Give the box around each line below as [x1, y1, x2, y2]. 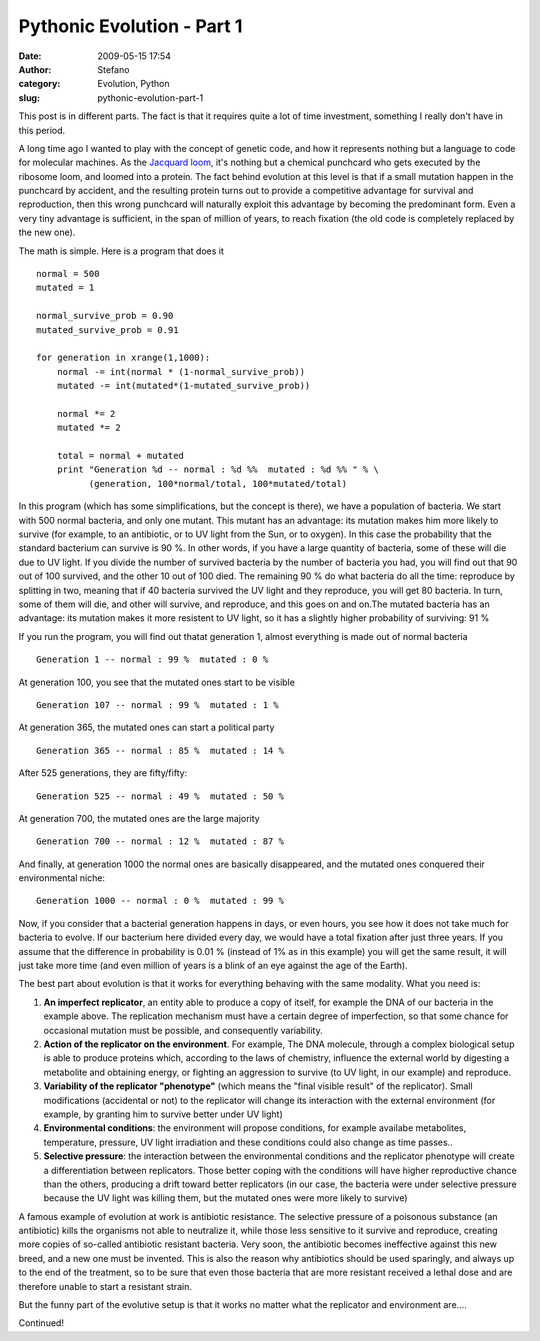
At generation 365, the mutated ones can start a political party [18, 721, 275, 734]
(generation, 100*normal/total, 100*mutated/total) [88, 478, 348, 489]
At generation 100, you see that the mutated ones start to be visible [18, 676, 295, 688]
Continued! [18, 1317, 65, 1329]
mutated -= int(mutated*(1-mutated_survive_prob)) [56, 380, 311, 392]
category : [18, 78, 61, 90]
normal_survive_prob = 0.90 [36, 310, 174, 322]
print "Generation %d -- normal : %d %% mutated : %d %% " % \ [56, 464, 379, 475]
